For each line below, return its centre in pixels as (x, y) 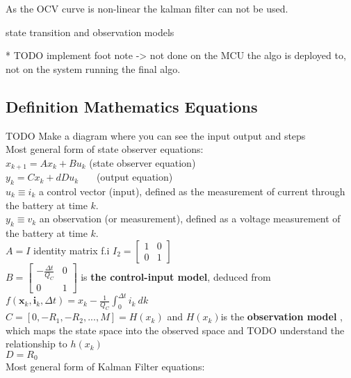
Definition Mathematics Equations (132, 106)
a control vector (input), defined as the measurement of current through (192, 191)
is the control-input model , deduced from (176, 276)
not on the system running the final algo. (93, 68)
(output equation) (134, 177)
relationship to (36, 344)
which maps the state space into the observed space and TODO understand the (175, 330)
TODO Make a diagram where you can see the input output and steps (156, 135)
